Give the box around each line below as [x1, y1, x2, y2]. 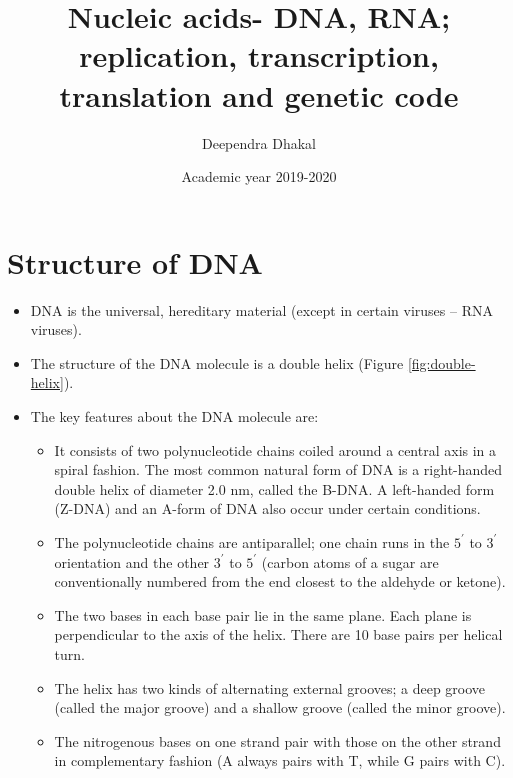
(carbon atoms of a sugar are [261, 551, 439, 572]
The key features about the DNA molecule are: [30, 406, 319, 426]
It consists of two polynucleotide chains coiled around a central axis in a [54, 439, 497, 460]
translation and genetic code [59, 74, 459, 115]
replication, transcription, [79, 35, 439, 76]
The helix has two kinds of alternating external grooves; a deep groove [54, 677, 486, 698]
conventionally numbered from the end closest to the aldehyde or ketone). [54, 571, 506, 592]
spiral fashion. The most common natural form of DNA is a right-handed [54, 459, 503, 480]
